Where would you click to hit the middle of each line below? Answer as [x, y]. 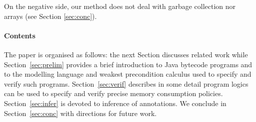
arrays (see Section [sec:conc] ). [50, 16]
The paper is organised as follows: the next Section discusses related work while [126, 54]
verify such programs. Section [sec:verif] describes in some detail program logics [126, 83]
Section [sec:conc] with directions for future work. [80, 113]
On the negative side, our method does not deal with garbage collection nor [120, 6]
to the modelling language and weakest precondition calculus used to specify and [128, 74]
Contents [20, 35]
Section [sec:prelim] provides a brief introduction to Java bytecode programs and [128, 64]
